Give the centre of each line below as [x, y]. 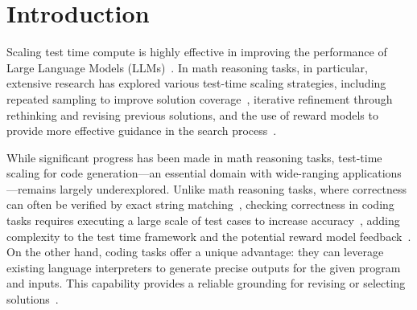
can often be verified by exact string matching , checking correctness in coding [200, 204]
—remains [31, 188]
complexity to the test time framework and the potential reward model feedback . [209, 236]
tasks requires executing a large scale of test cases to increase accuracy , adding [203, 220]
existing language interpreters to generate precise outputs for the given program [204, 267]
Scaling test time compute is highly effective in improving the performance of [197, 52]
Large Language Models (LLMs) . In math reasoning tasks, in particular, [187, 67]
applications [372, 173]
